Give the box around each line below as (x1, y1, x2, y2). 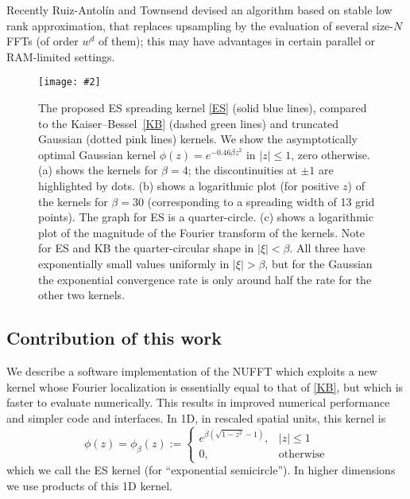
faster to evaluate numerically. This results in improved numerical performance (6, 394, 390, 411)
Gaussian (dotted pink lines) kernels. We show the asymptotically (38, 131, 358, 147)
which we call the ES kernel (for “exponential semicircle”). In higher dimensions (6, 462, 396, 478)
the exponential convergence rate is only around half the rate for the (38, 271, 372, 287)
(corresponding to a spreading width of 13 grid (147, 193, 375, 209)
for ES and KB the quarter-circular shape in (38, 240, 254, 256)
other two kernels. (38, 287, 126, 303)
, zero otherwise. (291, 146, 370, 162)
